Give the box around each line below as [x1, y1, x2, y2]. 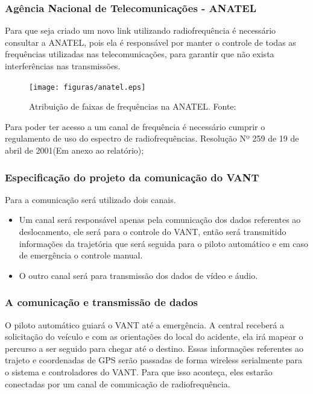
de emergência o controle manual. [19, 249, 143, 261]
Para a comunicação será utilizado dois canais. [5, 193, 176, 205]
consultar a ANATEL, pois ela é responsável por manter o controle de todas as [5, 36, 296, 48]
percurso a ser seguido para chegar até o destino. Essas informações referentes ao [5, 342, 304, 354]
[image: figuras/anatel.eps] [29, 83, 146, 92]
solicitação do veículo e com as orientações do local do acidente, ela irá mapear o [5, 330, 303, 343]
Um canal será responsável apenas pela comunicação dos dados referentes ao [19, 213, 301, 226]
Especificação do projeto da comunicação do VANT [5, 169, 259, 184]
